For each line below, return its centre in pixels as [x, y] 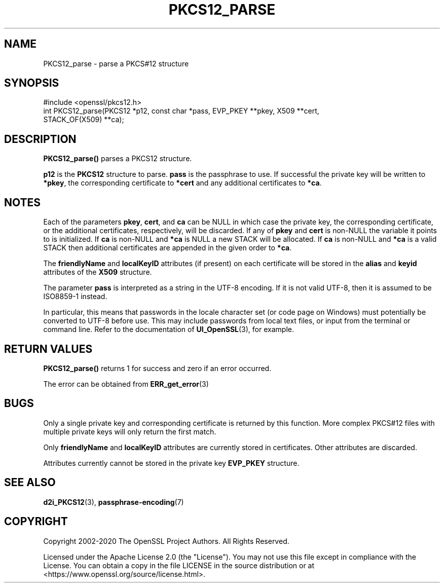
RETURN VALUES [48, 349]
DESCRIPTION [40, 139]
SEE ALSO [30, 483]
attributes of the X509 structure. [98, 272]
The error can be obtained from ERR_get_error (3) [126, 384]
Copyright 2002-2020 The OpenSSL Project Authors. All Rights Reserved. [166, 541]
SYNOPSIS [32, 83]
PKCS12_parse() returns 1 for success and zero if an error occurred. [157, 368]
